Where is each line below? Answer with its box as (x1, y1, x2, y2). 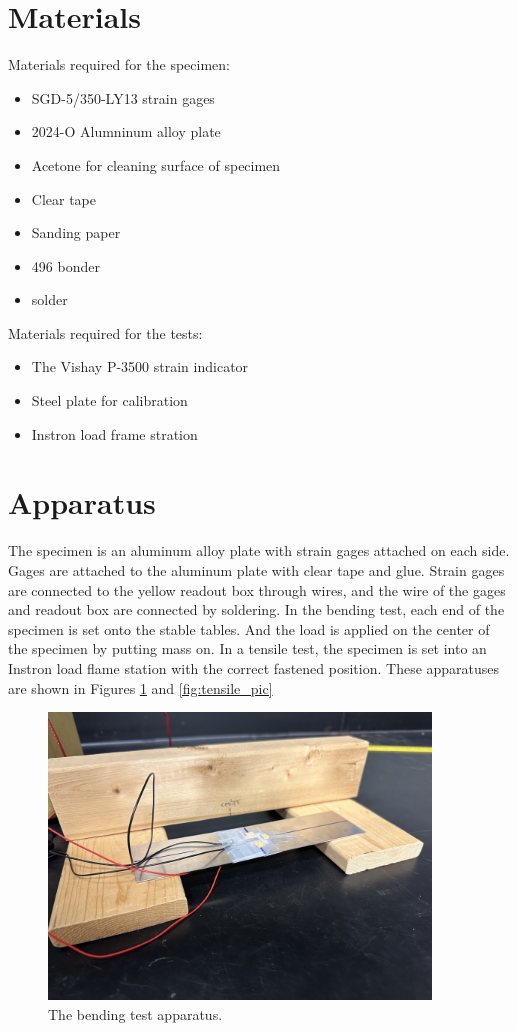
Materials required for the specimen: (8, 54, 230, 75)
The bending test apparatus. (48, 1003, 223, 1024)
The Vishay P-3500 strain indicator (31, 356, 249, 377)
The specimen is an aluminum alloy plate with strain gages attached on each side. (8, 540, 510, 561)
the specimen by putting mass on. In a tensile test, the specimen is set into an (8, 638, 487, 659)
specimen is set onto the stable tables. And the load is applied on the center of (8, 618, 490, 639)
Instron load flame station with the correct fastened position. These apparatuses (8, 657, 500, 678)
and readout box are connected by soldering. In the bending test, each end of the (8, 599, 505, 620)
